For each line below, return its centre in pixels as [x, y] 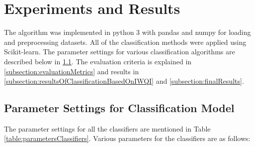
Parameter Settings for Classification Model [119, 108]
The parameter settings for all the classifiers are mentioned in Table [107, 128]
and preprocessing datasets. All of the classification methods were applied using [125, 42]
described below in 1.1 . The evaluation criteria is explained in [98, 61]
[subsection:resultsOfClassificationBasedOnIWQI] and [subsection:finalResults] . [124, 81]
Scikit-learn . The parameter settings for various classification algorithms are [120, 52]
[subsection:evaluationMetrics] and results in [72, 71]
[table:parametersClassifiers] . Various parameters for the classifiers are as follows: [127, 138]
